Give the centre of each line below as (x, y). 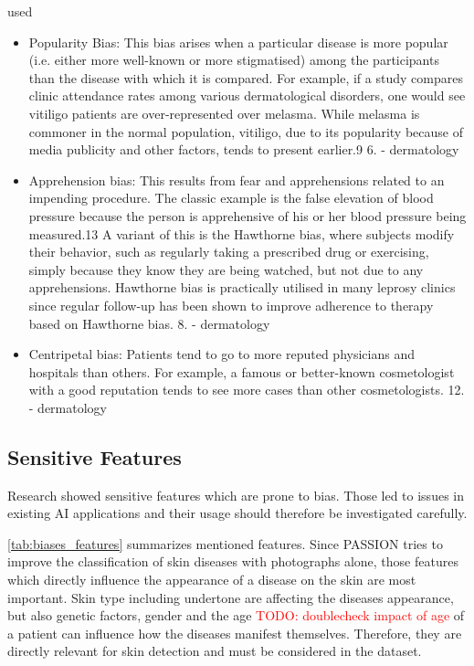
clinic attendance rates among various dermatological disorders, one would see (247, 95)
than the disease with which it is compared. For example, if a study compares (246, 77)
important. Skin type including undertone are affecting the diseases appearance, (231, 597)
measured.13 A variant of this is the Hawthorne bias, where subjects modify (242, 233)
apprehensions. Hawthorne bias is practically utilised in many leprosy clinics (242, 287)
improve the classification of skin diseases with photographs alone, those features (233, 561)
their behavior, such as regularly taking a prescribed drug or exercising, (229, 252)
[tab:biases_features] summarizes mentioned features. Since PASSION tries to (225, 543)
